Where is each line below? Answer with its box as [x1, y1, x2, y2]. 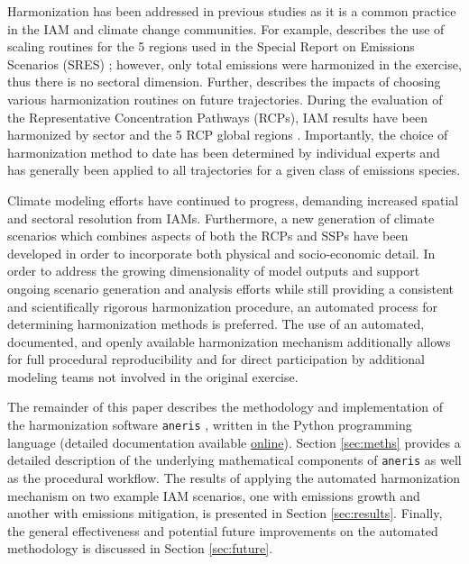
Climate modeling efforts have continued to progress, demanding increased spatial [7, 190, 459, 209]
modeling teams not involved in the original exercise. [7, 367, 299, 386]
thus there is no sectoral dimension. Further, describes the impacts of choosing [7, 72, 441, 91]
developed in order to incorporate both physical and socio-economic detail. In [7, 243, 436, 262]
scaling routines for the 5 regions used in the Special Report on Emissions [7, 37, 415, 56]
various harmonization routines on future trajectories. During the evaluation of [7, 89, 443, 108]
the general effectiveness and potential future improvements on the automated [7, 521, 438, 540]
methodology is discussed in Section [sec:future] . [7, 539, 273, 558]
